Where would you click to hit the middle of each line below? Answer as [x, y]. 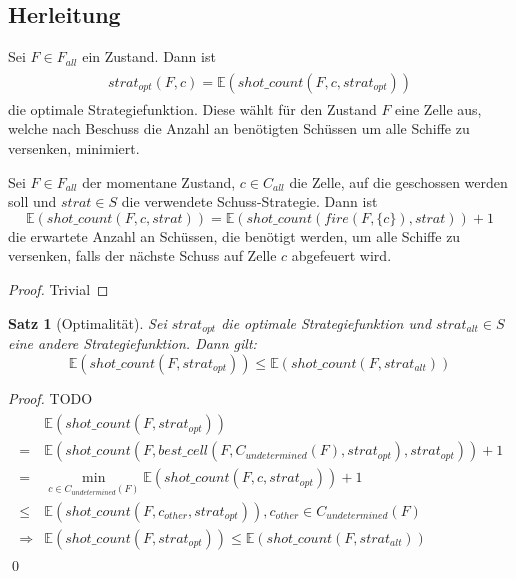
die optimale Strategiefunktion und [326, 322]
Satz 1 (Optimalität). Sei [87, 322]
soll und [32, 201]
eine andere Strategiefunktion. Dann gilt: [132, 343]
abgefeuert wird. [341, 255]
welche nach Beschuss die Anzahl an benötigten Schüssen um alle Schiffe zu [239, 128]
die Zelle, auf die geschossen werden [398, 181]
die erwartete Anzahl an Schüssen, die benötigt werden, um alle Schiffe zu [234, 235]
